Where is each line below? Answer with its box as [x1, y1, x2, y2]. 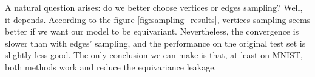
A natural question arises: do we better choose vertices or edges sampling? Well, [5, 1, 303, 13]
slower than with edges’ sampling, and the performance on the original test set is [5, 36, 306, 49]
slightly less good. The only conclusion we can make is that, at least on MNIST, [5, 49, 303, 61]
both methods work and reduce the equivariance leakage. [5, 60, 217, 73]
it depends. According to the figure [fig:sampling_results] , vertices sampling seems [5, 13, 311, 25]
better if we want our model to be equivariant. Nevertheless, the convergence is [5, 25, 299, 38]
